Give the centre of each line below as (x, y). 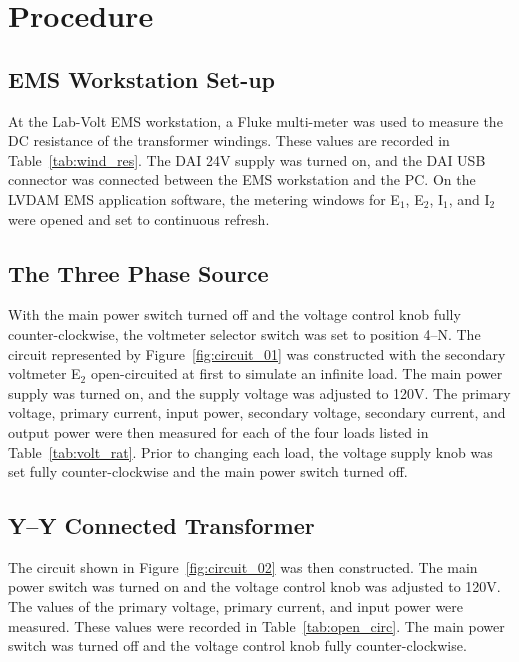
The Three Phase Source (138, 272)
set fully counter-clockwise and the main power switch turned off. (208, 471)
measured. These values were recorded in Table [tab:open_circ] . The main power (256, 625)
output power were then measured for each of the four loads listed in (218, 431)
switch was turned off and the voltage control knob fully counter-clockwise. (237, 645)
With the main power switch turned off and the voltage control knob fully (234, 314)
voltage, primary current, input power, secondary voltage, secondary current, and (257, 412)
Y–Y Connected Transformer (161, 525)
